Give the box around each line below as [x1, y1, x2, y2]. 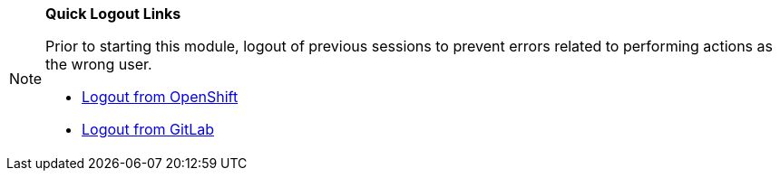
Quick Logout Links [45, 5, 181, 23]
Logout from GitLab [82, 120, 214, 138]
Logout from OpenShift [82, 88, 239, 106]
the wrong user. [45, 55, 152, 73]
